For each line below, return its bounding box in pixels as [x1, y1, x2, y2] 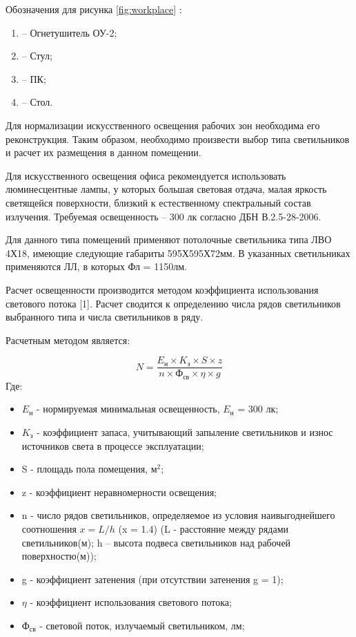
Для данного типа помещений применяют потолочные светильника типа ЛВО [6, 232, 332, 247]
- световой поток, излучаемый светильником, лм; [39, 618, 245, 632]
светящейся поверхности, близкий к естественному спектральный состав [6, 195, 311, 209]
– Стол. [21, 95, 53, 109]
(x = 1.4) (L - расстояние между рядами [118, 521, 288, 535]
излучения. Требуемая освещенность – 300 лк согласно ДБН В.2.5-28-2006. [6, 209, 322, 223]
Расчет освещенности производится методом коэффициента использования [6, 282, 319, 296]
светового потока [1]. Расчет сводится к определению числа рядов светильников [6, 296, 341, 310]
